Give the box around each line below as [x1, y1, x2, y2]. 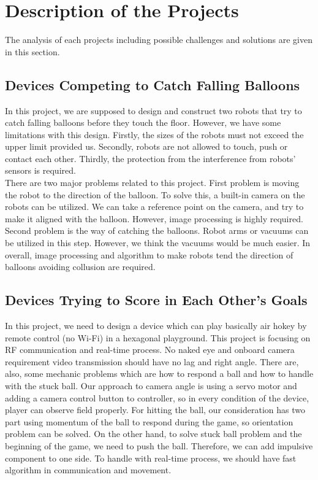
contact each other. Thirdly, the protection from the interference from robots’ [5, 152, 296, 165]
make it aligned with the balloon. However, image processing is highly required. [5, 212, 303, 225]
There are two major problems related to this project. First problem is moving [5, 176, 300, 189]
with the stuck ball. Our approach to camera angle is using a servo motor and [5, 379, 297, 392]
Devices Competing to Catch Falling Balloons [5, 75, 300, 94]
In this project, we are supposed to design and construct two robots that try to [5, 104, 302, 117]
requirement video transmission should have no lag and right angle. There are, [5, 355, 299, 368]
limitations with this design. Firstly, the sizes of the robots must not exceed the [5, 128, 304, 141]
